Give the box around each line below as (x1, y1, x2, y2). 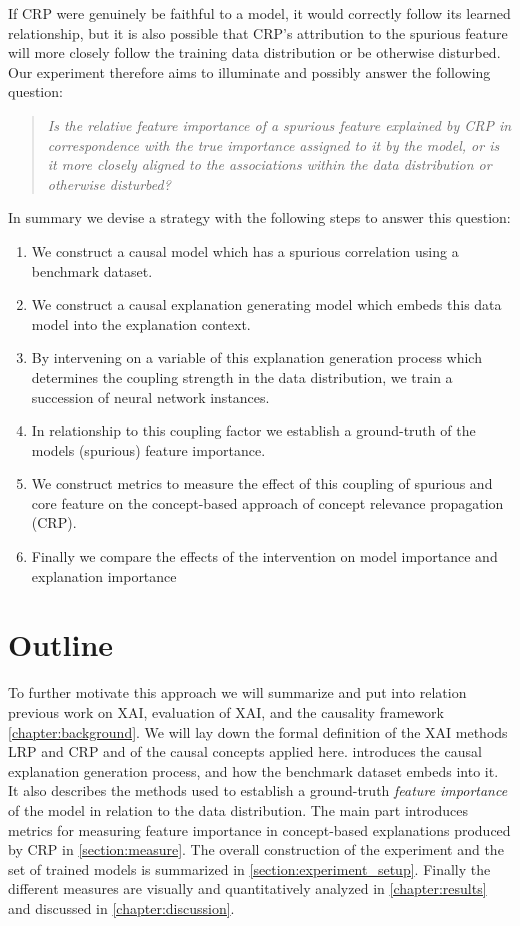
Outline (8, 624, 114, 665)
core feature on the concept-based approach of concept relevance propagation (31, 492, 504, 513)
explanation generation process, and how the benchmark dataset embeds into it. (8, 760, 499, 781)
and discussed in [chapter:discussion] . (8, 897, 235, 918)
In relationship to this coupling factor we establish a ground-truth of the (31, 420, 476, 441)
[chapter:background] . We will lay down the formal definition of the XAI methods (8, 721, 508, 742)
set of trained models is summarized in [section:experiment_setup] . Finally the (8, 858, 491, 879)
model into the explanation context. (31, 313, 251, 334)
